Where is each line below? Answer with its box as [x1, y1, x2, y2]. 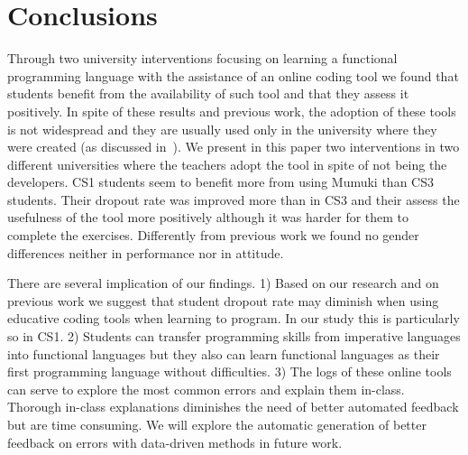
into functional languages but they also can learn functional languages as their [7, 344, 440, 363]
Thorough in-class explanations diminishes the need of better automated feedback [7, 397, 459, 416]
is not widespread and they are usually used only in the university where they [7, 119, 437, 138]
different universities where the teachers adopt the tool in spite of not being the [7, 154, 447, 173]
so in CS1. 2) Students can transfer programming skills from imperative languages [7, 327, 461, 346]
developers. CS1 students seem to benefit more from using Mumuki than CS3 [7, 172, 434, 191]
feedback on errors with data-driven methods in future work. [7, 432, 343, 451]
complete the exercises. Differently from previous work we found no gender [7, 226, 419, 245]
